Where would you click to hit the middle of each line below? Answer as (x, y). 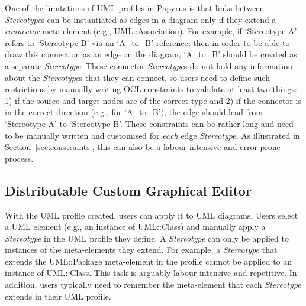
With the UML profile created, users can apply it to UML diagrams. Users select (152, 215)
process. (19, 158)
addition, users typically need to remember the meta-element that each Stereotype (153, 284)
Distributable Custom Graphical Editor (128, 190)
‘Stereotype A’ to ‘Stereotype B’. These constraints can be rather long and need (149, 123)
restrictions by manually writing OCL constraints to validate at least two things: (151, 89)
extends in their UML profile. (58, 296)
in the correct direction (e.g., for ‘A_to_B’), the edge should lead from (134, 112)
